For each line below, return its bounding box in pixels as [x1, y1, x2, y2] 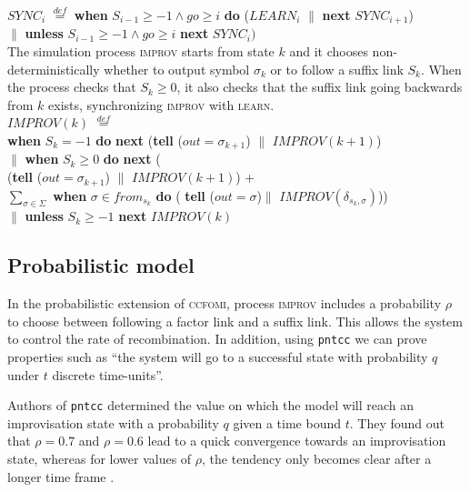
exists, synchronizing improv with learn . [48, 95, 275, 114]
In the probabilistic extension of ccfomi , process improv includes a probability [7, 294, 442, 313]
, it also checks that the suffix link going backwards [176, 77, 463, 96]
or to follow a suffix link [270, 59, 404, 78]
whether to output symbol [104, 59, 250, 78]
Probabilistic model [7, 251, 195, 279]
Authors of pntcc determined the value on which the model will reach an [7, 396, 415, 415]
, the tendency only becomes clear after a [202, 448, 432, 467]
